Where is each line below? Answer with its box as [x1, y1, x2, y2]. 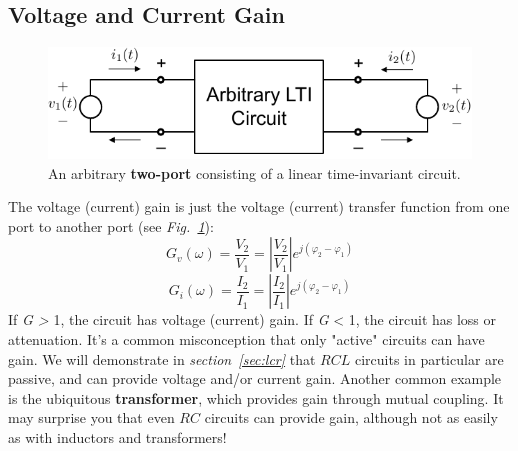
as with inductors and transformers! [8, 427, 227, 448]
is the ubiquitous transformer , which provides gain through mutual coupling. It [8, 387, 504, 408]
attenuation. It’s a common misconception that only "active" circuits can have [8, 329, 485, 350]
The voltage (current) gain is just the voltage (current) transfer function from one [8, 196, 510, 217]
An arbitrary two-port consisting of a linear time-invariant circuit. [48, 162, 461, 183]
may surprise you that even [8, 407, 175, 428]
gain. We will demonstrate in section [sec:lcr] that [8, 348, 316, 369]
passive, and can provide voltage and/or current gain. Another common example [8, 368, 502, 389]
